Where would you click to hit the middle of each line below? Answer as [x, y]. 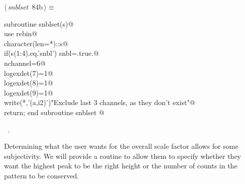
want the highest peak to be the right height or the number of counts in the [121, 166]
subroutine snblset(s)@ [39, 23]
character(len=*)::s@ [36, 43]
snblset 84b [25, 7]
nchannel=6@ [25, 63]
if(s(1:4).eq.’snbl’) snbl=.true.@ [51, 53]
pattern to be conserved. [42, 175]
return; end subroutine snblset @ [54, 112]
